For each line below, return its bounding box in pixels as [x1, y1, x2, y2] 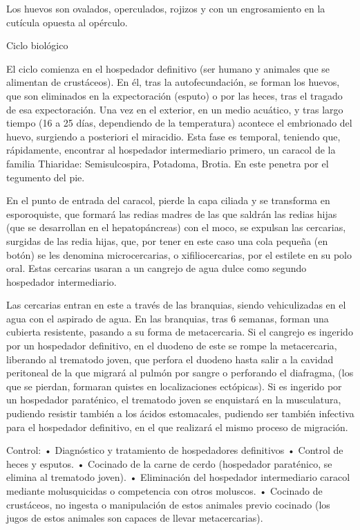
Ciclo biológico [6, 38, 68, 53]
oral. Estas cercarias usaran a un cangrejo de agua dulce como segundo [6, 261, 307, 275]
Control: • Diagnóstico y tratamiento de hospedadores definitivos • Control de [6, 443, 343, 457]
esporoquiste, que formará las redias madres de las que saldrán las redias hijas [6, 206, 337, 221]
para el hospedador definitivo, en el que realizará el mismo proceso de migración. [6, 419, 348, 434]
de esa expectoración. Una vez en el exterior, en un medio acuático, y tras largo [6, 102, 343, 116]
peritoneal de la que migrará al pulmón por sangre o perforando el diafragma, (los [6, 365, 354, 380]
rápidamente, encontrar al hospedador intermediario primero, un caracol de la [6, 143, 336, 157]
